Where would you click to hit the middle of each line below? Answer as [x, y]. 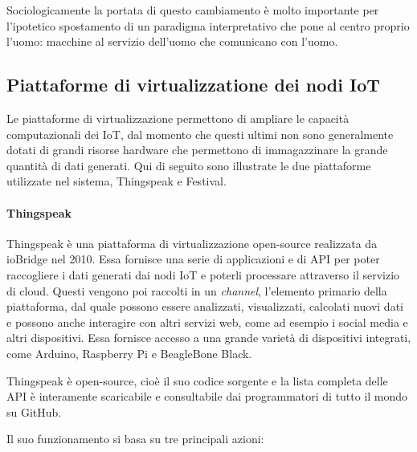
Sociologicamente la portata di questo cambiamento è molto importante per [193, 10]
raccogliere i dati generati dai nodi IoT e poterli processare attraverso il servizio [203, 274]
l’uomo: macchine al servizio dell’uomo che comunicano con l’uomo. [172, 41]
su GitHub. [34, 411]
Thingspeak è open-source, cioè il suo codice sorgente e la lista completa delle [197, 380]
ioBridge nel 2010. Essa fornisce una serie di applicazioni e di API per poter [193, 259]
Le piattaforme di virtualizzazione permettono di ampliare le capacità [178, 118]
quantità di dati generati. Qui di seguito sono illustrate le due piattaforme [189, 165]
